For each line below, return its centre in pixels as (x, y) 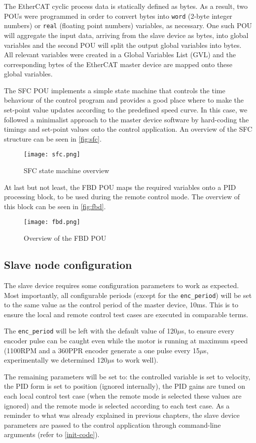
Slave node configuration (68, 265)
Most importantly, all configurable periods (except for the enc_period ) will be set (128, 295)
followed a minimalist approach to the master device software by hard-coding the (127, 119)
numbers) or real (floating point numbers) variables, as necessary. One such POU (128, 25)
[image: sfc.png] (52, 155)
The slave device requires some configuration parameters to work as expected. (122, 285)
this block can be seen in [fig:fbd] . (55, 206)
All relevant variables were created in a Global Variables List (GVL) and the (120, 55)
